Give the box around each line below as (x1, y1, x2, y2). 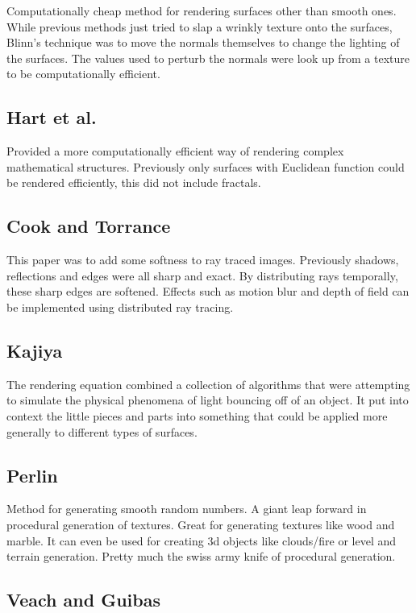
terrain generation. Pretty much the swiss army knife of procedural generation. (6, 548, 396, 565)
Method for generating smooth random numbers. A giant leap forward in (6, 500, 367, 517)
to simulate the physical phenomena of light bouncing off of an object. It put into (6, 391, 409, 408)
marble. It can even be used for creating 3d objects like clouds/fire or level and (6, 532, 397, 549)
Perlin (6, 462, 58, 487)
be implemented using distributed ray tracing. (6, 298, 234, 315)
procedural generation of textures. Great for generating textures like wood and (6, 516, 395, 532)
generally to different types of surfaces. (6, 423, 198, 440)
